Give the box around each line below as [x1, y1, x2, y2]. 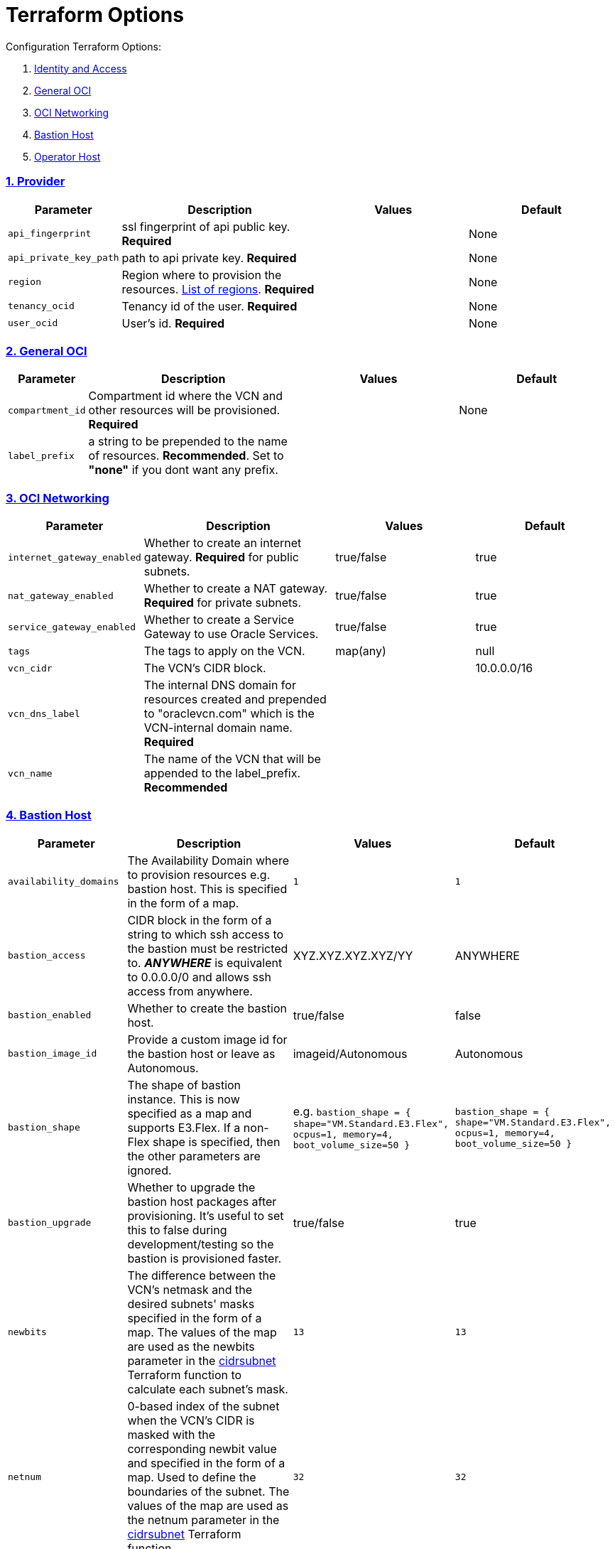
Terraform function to [127, 1367, 242, 1382]
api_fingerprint [8, 228, 92, 239]
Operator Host [34, 150, 101, 163]
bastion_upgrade [8, 1217, 92, 1229]
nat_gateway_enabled [8, 590, 114, 601]
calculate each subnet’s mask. [127, 1381, 288, 1396]
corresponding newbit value [127, 1441, 277, 1456]
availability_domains [8, 876, 119, 887]
